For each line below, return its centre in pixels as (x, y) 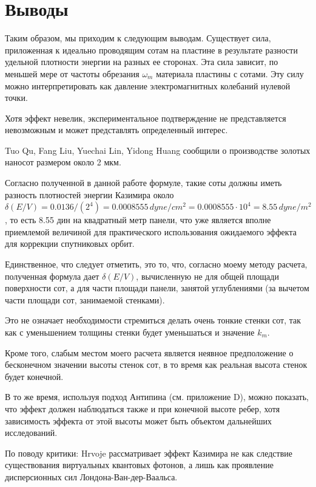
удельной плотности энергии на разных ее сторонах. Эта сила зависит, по (142, 62)
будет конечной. (34, 376)
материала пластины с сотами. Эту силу (230, 73)
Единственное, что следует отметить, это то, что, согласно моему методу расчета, (156, 264)
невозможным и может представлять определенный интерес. (116, 130)
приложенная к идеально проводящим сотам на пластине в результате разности (151, 50)
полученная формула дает (52, 276)
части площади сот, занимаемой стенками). (85, 299)
